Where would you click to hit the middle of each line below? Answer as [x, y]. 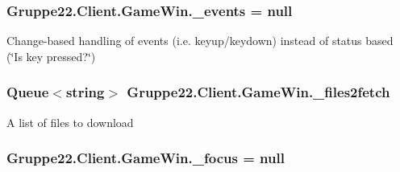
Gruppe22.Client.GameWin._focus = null [146, 158]
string [85, 92]
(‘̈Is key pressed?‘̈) [51, 56]
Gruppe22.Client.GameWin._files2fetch [258, 92]
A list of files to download [70, 122]
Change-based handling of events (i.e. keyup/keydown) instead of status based [200, 41]
